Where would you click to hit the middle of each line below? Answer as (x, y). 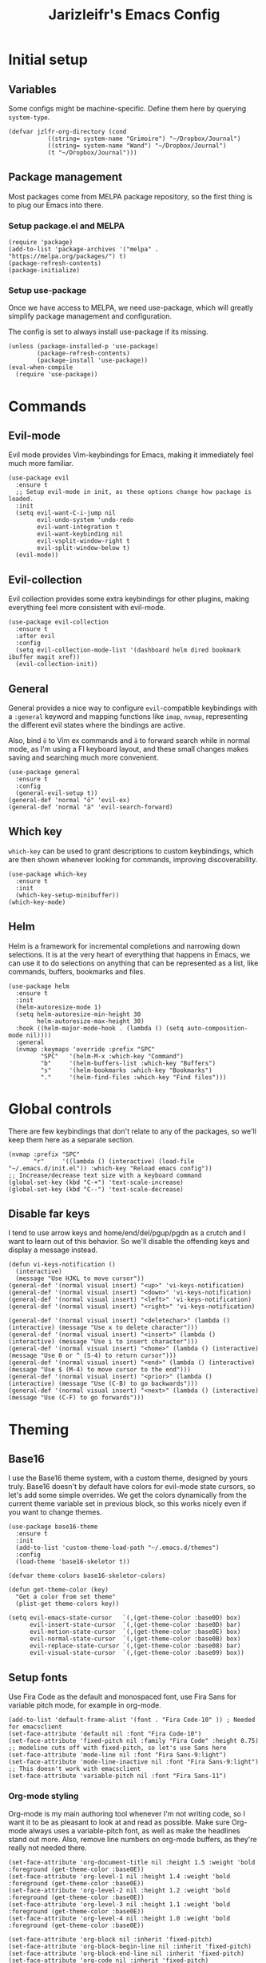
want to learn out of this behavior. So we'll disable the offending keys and (129, 1242)
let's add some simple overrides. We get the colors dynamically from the (128, 1495)
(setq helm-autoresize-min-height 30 (78, 1014)
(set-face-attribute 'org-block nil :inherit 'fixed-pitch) (111, 1939)
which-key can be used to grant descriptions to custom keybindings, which (131, 851)
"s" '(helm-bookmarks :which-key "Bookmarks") (127, 1070)
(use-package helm (39, 986)
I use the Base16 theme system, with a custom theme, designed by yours (128, 1478)
